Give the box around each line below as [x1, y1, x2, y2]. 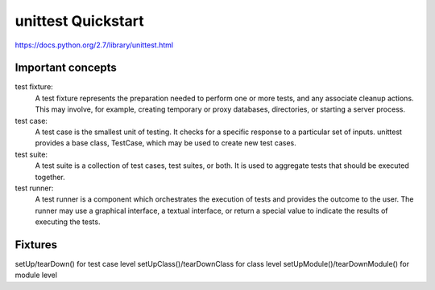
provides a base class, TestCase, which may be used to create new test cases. [35, 138, 297, 148]
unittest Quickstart [14, 12, 144, 30]
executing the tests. [35, 217, 101, 227]
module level [14, 270, 58, 280]
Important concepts [14, 61, 117, 75]
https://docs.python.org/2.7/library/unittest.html [14, 40, 173, 50]
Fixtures [14, 238, 58, 251]
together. [35, 172, 66, 182]
